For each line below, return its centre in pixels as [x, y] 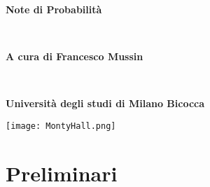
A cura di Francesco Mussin [75, 56]
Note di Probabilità [54, 9]
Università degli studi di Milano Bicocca [105, 103]
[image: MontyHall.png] [61, 126]
